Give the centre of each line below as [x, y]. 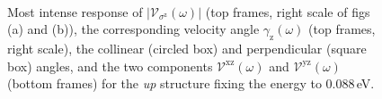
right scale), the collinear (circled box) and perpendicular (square [187, 48]
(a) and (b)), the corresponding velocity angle [133, 29]
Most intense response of [75, 11]
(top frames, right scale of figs [288, 11]
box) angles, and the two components [110, 66]
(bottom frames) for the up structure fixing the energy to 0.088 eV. [191, 83]
